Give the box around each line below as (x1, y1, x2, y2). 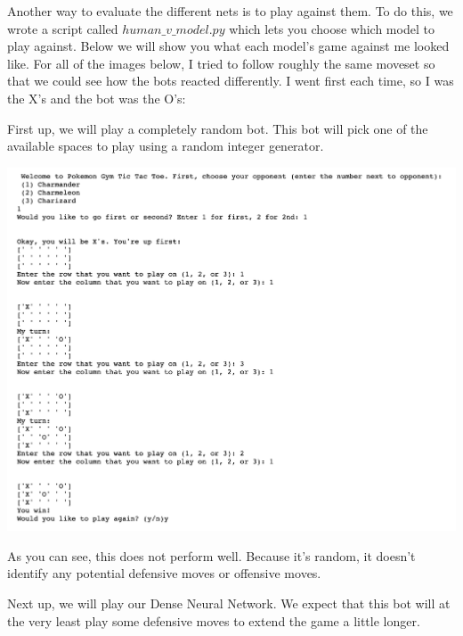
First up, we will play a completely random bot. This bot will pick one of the (7, 119, 428, 137)
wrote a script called (7, 19, 118, 37)
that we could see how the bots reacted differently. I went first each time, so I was (7, 71, 454, 90)
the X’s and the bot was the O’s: (7, 88, 186, 107)
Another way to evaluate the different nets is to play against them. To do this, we (7, 2, 453, 20)
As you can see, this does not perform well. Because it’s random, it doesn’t (7, 546, 416, 565)
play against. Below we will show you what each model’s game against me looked (7, 37, 450, 55)
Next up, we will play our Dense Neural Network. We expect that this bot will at (7, 593, 451, 612)
